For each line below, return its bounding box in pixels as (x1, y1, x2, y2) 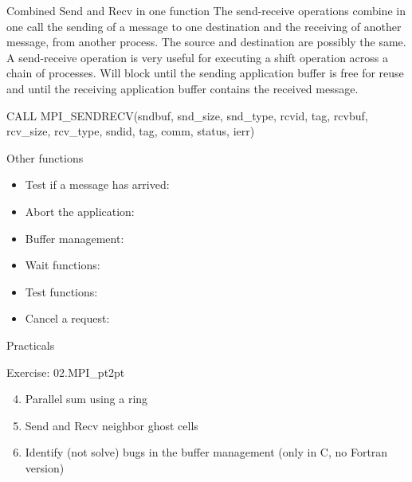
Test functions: (25, 283, 98, 300)
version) (25, 459, 65, 476)
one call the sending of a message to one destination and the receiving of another (6, 18, 402, 34)
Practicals (6, 336, 55, 353)
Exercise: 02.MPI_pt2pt (6, 363, 125, 380)
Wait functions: (25, 257, 100, 273)
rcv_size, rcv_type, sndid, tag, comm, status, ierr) (6, 123, 255, 139)
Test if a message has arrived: (25, 176, 170, 193)
